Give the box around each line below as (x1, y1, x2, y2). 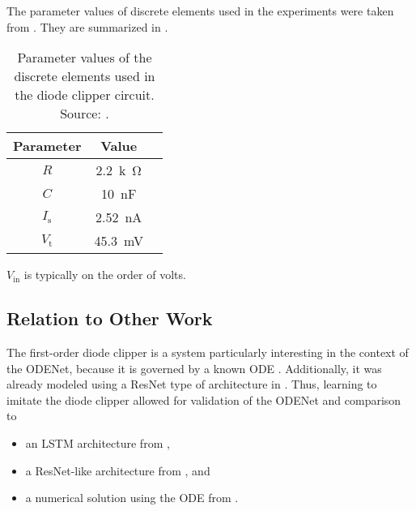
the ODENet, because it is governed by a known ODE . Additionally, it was (6, 359, 382, 376)
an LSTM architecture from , (25, 434, 170, 451)
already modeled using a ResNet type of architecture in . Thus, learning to (6, 376, 377, 393)
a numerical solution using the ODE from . (25, 489, 239, 506)
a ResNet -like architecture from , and (25, 462, 210, 479)
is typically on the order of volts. (23, 266, 186, 283)
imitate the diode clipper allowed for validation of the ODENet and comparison (6, 391, 401, 408)
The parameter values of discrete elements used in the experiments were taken (6, 2, 394, 19)
